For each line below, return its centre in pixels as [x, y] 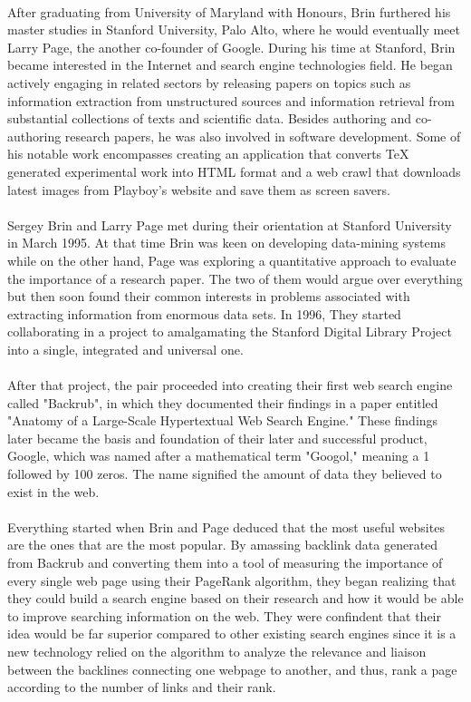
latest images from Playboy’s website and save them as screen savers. [199, 189]
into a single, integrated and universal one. [125, 349]
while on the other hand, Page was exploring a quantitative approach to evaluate [232, 260]
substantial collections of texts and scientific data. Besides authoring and [210, 118]
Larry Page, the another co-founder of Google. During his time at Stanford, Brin [231, 47]
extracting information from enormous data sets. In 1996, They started [204, 313]
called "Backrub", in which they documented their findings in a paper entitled [223, 402]
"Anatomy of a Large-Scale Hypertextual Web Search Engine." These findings [223, 420]
